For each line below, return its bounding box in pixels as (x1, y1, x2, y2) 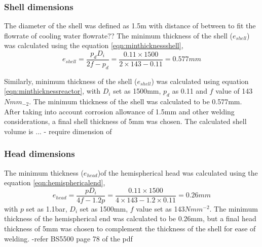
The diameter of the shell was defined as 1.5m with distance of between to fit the (4, 20, 256, 31)
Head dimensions (4, 147, 75, 160)
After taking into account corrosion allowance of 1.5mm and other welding (4, 106, 235, 116)
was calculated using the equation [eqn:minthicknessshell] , (4, 40, 183, 51)
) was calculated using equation (151, 75, 249, 86)
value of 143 (215, 86, 253, 96)
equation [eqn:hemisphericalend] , (4, 177, 105, 188)
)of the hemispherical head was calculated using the (97, 167, 258, 178)
